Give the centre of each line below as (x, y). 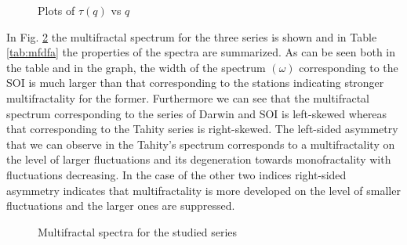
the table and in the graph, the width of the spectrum (136, 67)
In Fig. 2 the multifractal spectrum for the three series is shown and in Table (192, 36)
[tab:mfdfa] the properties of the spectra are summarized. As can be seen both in (201, 52)
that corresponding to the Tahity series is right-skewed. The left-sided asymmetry (202, 129)
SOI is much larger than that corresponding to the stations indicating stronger (195, 83)
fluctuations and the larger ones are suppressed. (121, 205)
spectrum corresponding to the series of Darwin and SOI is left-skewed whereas (197, 113)
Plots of (56, 10)
